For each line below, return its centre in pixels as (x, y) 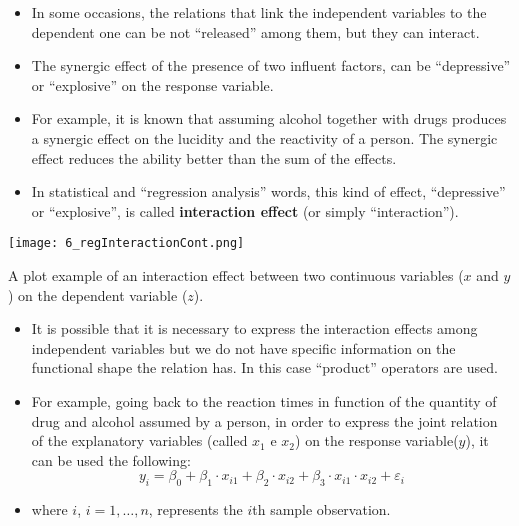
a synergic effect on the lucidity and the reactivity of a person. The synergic (264, 137)
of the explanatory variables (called (139, 440)
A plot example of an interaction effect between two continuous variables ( (236, 275)
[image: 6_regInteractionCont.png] (126, 243)
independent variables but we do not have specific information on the (243, 347)
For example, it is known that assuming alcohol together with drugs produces (269, 118)
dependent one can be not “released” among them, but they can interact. (255, 31)
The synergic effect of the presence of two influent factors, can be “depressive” (271, 65)
